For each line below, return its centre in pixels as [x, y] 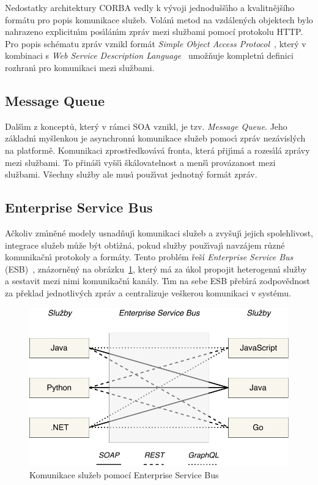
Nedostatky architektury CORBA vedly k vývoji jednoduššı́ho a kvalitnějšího [150, 7]
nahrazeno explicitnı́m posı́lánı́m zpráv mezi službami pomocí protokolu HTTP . [154, 32]
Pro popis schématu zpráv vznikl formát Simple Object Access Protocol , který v [156, 43]
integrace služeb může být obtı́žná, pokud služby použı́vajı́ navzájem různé [145, 245]
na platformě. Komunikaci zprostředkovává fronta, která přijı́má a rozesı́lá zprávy [157, 150]
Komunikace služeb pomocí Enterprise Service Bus [124, 475]
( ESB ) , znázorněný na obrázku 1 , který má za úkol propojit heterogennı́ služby [156, 269]
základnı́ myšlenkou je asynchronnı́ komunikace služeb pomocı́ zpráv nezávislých [155, 138]
